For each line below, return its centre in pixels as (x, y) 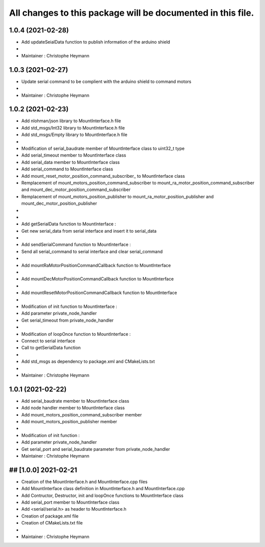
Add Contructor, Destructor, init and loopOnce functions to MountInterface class (102, 495)
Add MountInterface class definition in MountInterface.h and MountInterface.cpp (103, 489)
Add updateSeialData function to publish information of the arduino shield (96, 42)
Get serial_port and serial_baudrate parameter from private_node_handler (96, 449)
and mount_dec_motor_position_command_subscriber (76, 190)
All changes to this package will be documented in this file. (132, 13)
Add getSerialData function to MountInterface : (69, 224)
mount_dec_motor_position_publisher (59, 203)
